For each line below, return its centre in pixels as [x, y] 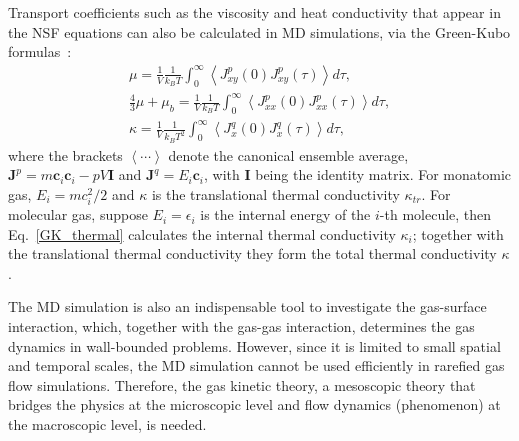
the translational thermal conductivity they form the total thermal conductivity [252, 253]
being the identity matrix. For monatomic [383, 174]
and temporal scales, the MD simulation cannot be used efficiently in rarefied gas [256, 365]
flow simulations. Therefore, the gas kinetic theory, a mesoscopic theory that [242, 384]
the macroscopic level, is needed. [107, 424]
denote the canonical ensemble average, [288, 154]
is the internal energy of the [285, 214]
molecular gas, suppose [78, 214]
